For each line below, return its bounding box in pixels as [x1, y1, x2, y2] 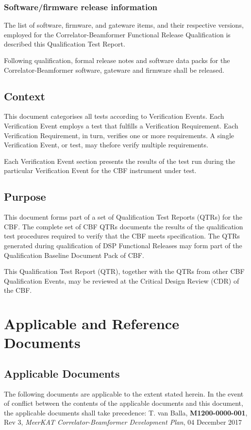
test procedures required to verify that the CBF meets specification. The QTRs [4, 231, 240, 241]
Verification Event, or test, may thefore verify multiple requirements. [4, 140, 208, 150]
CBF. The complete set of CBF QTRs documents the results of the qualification [4, 221, 243, 231]
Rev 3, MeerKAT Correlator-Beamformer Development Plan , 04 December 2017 [4, 417, 242, 427]
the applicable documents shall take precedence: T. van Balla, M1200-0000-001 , [4, 407, 248, 417]
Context [4, 88, 45, 103]
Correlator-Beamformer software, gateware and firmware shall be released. [4, 64, 224, 75]
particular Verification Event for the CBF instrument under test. [4, 165, 197, 175]
